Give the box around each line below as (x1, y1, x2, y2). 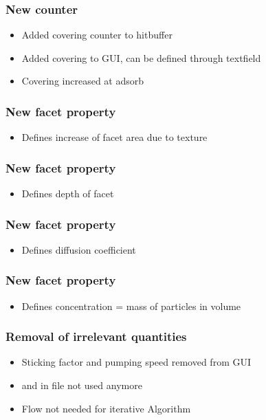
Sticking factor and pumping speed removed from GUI (21, 355, 251, 369)
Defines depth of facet (21, 186, 114, 201)
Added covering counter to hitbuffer (21, 27, 173, 42)
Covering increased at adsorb (21, 74, 144, 88)
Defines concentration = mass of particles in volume (21, 298, 241, 313)
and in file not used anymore (21, 378, 142, 393)
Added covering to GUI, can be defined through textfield (21, 50, 261, 65)
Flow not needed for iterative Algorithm (21, 401, 191, 415)
